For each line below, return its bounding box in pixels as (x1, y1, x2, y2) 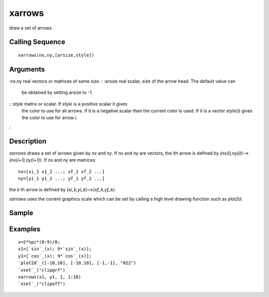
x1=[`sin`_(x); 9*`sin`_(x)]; (18, 246, 92, 252)
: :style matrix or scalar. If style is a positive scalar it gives (9, 101, 128, 107)
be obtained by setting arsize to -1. (21, 90, 93, 96)
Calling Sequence (9, 38, 66, 46)
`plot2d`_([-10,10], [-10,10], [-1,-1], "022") (18, 260, 136, 266)
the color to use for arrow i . (21, 115, 78, 121)
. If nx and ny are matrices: (41, 157, 97, 163)
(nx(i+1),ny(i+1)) (9, 157, 42, 163)
